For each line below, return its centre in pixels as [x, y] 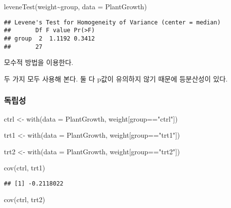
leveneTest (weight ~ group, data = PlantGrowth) [75, 6]
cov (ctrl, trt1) [25, 168]
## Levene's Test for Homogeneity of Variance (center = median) [112, 22]
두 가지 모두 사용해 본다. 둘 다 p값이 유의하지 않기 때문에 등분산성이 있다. [116, 78]
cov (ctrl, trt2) [25, 199]
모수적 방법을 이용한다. [39, 62]
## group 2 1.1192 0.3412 [50, 38]
